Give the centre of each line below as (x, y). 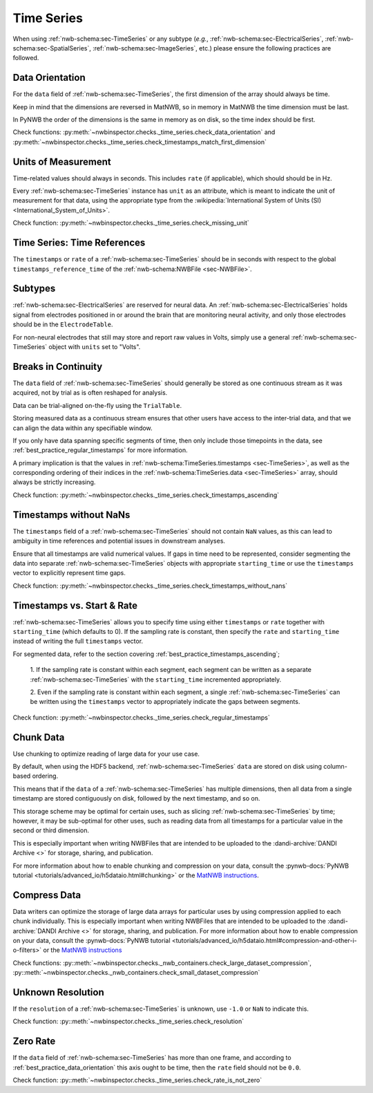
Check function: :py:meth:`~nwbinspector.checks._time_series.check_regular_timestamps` (141, 717)
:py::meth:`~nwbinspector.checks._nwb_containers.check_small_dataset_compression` (136, 973)
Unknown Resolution (58, 992)
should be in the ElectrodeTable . (63, 324)
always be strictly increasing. (54, 482)
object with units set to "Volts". (95, 347)
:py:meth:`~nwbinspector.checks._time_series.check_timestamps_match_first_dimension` (140, 142)
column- (336, 767)
